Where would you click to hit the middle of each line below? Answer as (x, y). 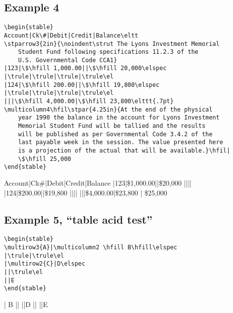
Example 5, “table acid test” (78, 219)
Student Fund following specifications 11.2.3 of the (108, 52)
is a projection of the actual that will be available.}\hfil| (124, 151)
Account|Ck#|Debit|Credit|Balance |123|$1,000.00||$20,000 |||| (98, 183)
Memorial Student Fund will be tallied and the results (112, 126)
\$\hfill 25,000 (45, 159)
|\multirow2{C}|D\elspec (45, 264)
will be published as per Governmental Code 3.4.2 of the (115, 134)
